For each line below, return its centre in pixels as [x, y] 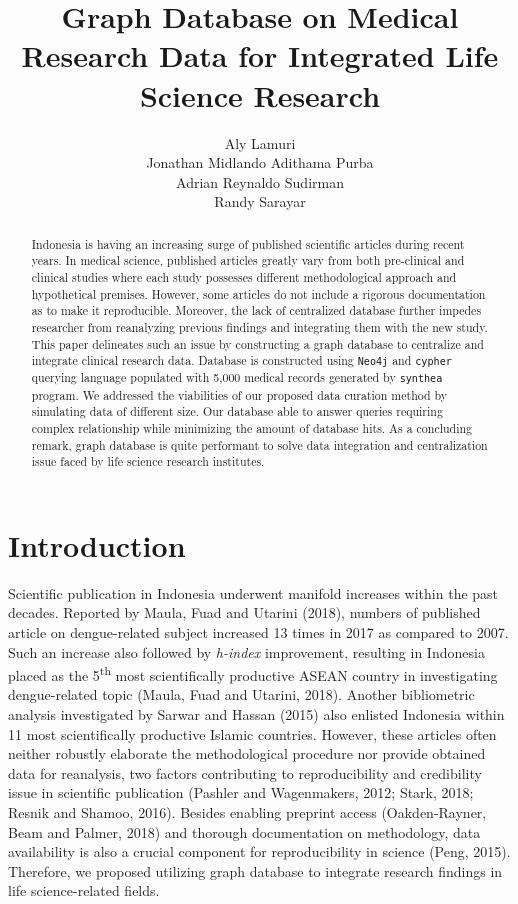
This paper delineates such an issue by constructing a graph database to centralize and [257, 343]
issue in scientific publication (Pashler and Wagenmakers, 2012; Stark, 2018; [241, 792]
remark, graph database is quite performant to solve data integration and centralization [259, 444]
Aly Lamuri [260, 142]
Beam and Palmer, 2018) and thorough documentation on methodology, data [244, 831]
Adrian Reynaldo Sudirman [260, 181]
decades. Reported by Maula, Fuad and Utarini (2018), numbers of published [244, 612]
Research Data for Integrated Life [260, 55]
